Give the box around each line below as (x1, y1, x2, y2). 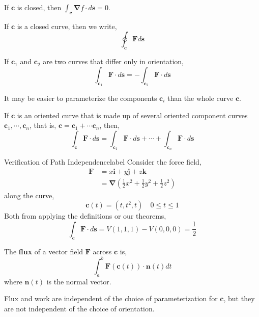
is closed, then (17, 2, 62, 12)
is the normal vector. (46, 276, 111, 286)
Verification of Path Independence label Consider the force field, (4, 156, 202, 167)
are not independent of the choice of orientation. (4, 303, 155, 313)
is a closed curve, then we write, (17, 20, 117, 31)
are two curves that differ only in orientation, (43, 56, 184, 67)
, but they (223, 293, 255, 304)
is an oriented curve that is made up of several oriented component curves (17, 110, 248, 120)
